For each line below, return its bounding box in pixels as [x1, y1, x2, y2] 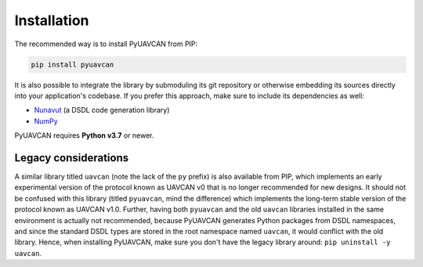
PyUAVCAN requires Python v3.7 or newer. [14, 131, 154, 140]
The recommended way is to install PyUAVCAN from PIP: [14, 39, 198, 49]
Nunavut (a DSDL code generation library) [34, 106, 170, 115]
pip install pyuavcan [31, 60, 114, 69]
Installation [14, 12, 89, 29]
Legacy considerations [14, 151, 129, 164]
